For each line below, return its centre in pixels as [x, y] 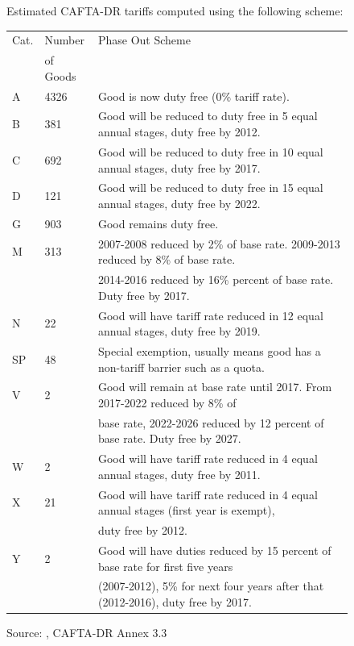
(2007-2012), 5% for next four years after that [211, 586]
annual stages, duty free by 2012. [179, 132]
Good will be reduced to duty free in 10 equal [210, 151]
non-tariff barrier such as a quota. [181, 367]
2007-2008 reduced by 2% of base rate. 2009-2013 [219, 243]
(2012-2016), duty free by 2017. [175, 602]
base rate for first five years [165, 566]
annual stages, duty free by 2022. [179, 203]
